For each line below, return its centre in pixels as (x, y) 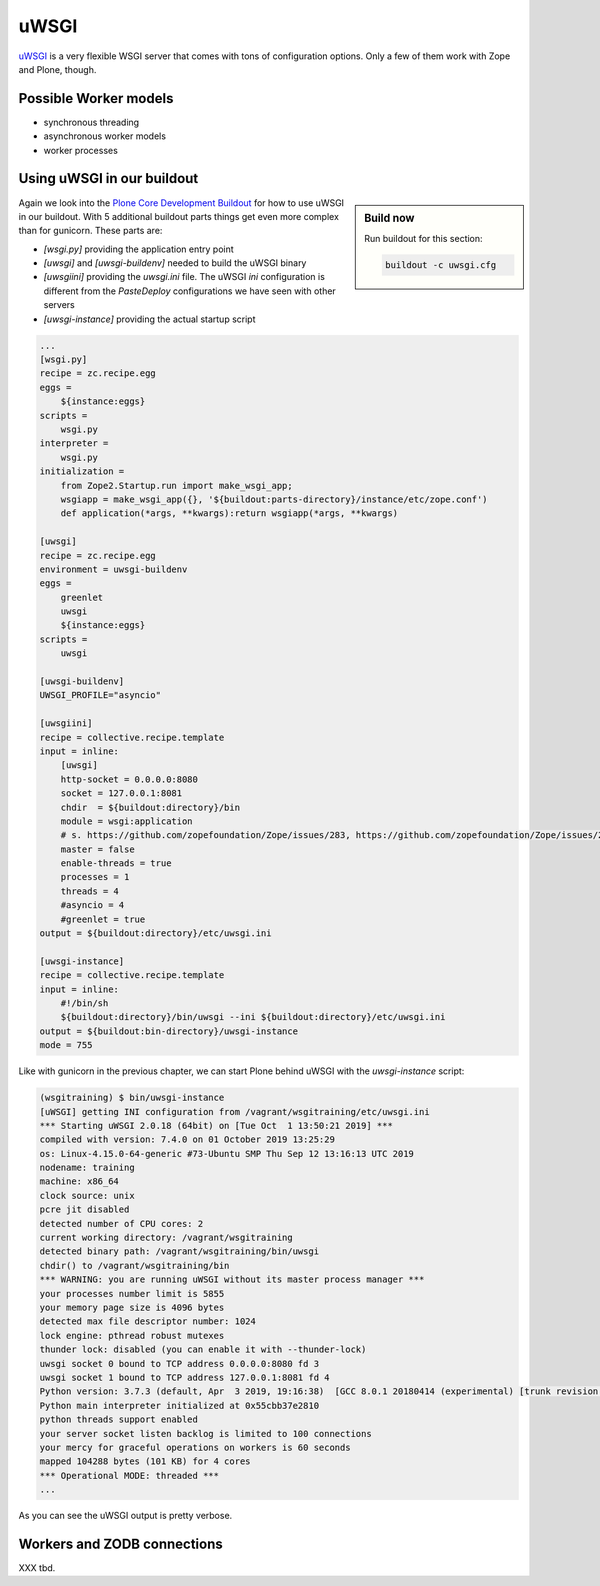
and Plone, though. (57, 69)
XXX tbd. (37, 1567)
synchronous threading (91, 122)
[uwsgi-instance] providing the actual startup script (149, 319)
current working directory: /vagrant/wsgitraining (166, 1238)
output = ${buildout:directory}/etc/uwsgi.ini (155, 933)
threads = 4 (90, 891)
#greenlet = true (103, 919)
